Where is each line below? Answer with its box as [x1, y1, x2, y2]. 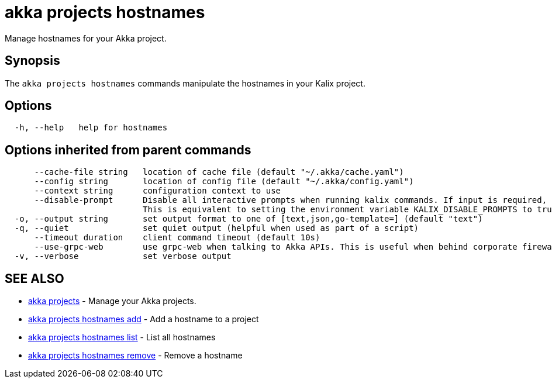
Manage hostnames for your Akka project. [5, 33, 167, 43]
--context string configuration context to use [34, 186, 281, 196]
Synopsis [5, 53, 60, 68]
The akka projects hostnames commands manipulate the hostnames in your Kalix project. [5, 78, 365, 88]
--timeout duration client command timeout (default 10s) [34, 233, 320, 243]
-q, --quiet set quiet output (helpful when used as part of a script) [14, 223, 419, 233]
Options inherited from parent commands [5, 142, 251, 157]
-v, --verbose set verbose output [14, 251, 232, 261]
